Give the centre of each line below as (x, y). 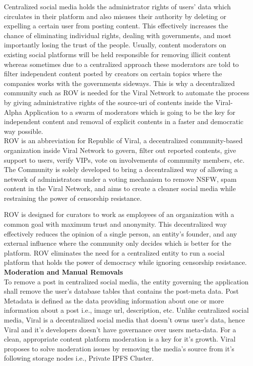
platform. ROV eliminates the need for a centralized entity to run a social (114, 252)
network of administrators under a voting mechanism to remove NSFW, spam (120, 179)
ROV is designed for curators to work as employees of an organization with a (119, 214)
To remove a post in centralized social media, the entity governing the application (126, 281)
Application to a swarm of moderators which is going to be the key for (130, 112)
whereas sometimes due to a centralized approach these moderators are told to (121, 64)
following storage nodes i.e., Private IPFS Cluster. (79, 358)
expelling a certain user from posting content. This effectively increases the (116, 26)
